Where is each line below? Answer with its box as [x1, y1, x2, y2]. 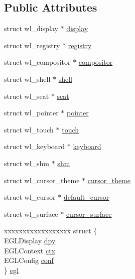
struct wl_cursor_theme [4, 175, 80, 185]
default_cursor [63, 192, 109, 202]
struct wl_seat [4, 90, 49, 101]
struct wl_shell [4, 73, 51, 84]
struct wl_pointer [4, 107, 59, 118]
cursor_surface [66, 208, 112, 219]
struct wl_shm [4, 158, 50, 168]
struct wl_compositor [4, 57, 71, 67]
